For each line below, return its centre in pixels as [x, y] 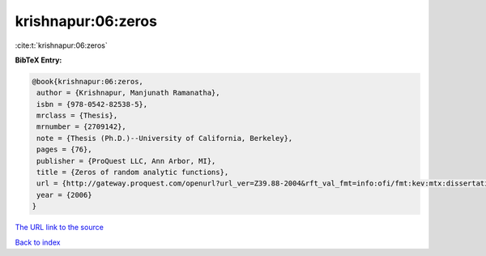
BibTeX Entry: [38, 60]
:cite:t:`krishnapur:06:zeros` [62, 45]
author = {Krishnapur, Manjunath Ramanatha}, [128, 93]
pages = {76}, [64, 149]
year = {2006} [64, 195]
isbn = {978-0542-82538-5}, [92, 104]
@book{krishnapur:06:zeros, [87, 81]
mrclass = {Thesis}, [77, 116]
